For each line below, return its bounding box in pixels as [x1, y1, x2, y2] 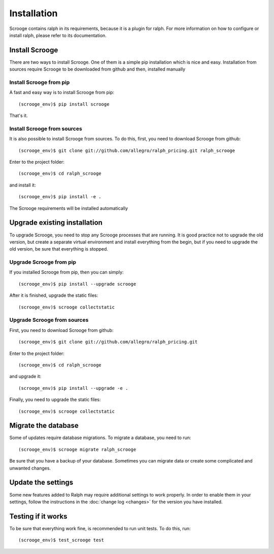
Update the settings [9, 478, 74, 487]
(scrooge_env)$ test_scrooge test [18, 537, 104, 543]
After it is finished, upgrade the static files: [9, 292, 98, 298]
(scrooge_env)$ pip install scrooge [18, 101, 110, 107]
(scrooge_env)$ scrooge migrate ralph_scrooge [18, 446, 136, 452]
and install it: [9, 182, 36, 188]
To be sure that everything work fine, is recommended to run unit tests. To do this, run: [9, 525, 191, 531]
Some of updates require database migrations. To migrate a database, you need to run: [9, 435, 191, 441]
